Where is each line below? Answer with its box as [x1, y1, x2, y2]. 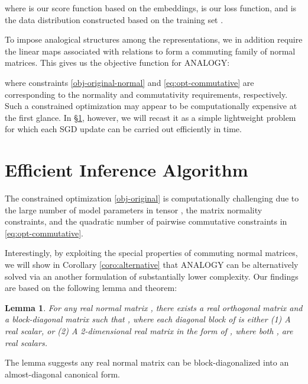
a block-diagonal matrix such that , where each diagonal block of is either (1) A [5, 313, 291, 325]
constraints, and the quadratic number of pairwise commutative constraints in [5, 215, 287, 228]
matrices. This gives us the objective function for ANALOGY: [5, 56, 230, 69]
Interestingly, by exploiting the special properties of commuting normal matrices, [5, 247, 298, 259]
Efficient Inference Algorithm [5, 158, 248, 182]
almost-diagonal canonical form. [5, 367, 120, 380]
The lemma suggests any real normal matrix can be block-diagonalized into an [5, 356, 289, 369]
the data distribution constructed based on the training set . [5, 13, 223, 25]
